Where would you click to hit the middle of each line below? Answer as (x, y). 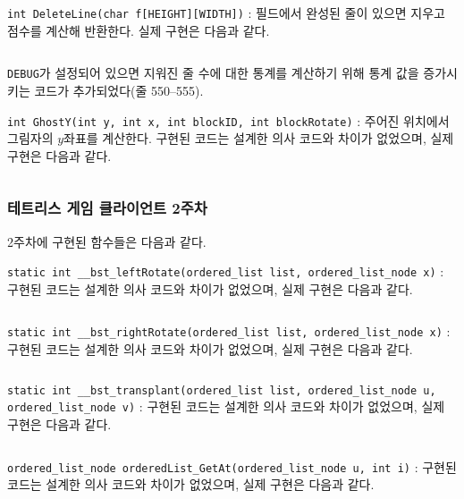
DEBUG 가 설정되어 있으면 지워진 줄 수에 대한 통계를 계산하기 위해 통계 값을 (213, 73)
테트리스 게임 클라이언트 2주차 (107, 208)
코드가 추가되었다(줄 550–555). (119, 90)
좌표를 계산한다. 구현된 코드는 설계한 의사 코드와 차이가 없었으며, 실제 (259, 138)
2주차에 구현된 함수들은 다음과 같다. (107, 241)
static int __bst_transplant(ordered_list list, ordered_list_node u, (222, 390)
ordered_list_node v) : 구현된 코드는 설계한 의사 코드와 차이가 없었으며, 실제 (226, 406)
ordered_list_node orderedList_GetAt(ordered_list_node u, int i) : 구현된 (232, 466)
